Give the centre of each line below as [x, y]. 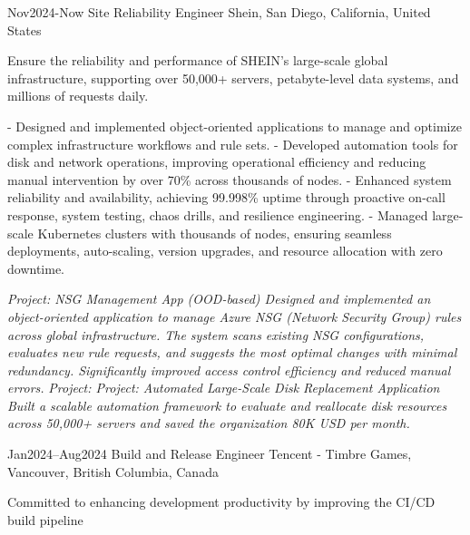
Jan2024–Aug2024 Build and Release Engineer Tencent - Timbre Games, [210, 454]
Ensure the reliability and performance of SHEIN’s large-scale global [198, 60]
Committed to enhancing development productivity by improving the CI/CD [221, 502]
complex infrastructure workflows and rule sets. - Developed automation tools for [233, 144]
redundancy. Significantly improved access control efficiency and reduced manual [229, 370]
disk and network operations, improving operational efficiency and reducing [217, 162]
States [24, 29]
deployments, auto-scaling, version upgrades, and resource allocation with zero [225, 251]
